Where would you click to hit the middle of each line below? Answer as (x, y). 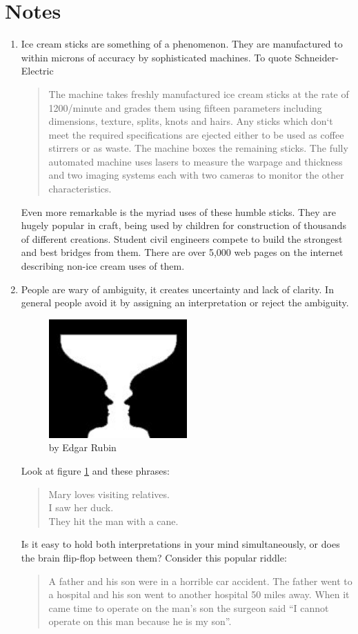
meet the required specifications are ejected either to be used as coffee (196, 134)
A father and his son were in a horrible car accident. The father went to (200, 581)
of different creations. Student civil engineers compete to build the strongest (182, 238)
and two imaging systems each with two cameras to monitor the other (196, 175)
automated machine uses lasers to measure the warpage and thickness (196, 161)
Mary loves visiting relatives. (109, 494)
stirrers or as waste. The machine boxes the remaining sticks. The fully (198, 148)
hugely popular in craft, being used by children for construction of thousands (183, 225)
